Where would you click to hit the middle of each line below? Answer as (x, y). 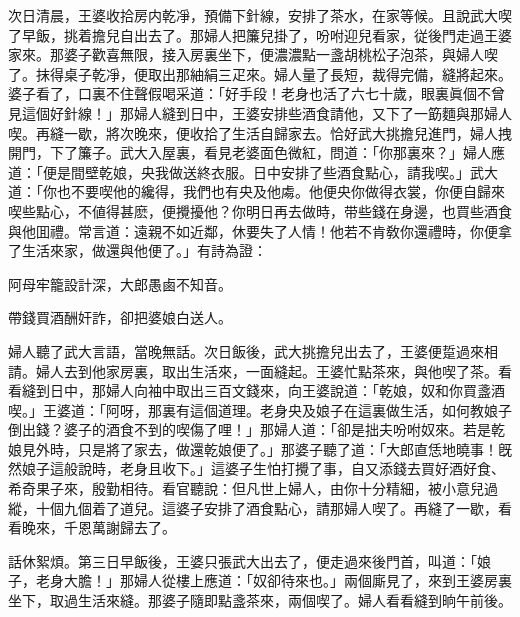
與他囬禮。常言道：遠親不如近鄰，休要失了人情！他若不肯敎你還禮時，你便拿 (260, 230)
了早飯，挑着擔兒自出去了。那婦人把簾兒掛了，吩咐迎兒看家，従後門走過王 (253, 34)
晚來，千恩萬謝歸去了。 (98, 527)
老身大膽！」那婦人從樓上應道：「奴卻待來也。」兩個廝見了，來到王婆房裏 (273, 580)
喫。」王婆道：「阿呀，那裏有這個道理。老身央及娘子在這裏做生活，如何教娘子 (260, 409)
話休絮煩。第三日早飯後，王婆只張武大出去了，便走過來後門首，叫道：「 (242, 560)
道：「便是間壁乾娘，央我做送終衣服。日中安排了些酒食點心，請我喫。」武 (246, 171)
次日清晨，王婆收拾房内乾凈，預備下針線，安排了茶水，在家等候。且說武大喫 (260, 15)
